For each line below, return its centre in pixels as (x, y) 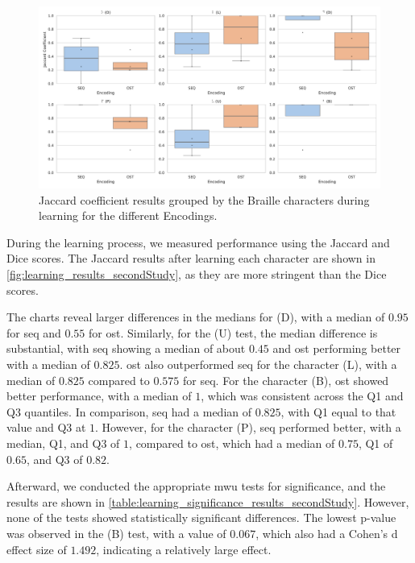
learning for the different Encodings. (128, 215)
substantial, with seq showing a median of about (126, 348)
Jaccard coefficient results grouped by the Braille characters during (204, 199)
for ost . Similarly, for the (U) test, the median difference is (233, 332)
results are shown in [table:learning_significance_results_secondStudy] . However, (208, 501)
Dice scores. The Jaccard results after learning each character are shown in (191, 258)
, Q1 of (376, 443)
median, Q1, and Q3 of (63, 443)
